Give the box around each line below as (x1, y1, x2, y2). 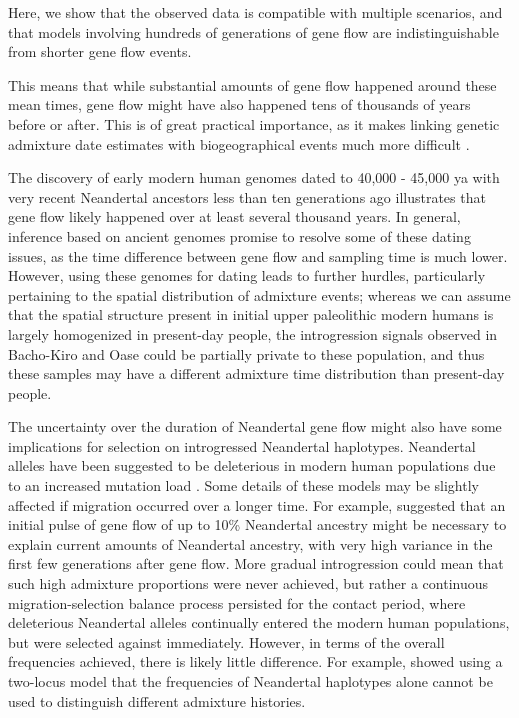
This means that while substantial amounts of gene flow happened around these (8, 74, 497, 95)
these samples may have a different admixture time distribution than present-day (8, 363, 505, 384)
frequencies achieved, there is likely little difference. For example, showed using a (8, 651, 503, 672)
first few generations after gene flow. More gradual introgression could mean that (8, 553, 504, 574)
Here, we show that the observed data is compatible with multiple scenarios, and (8, 2, 503, 22)
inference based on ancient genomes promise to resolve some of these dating (8, 225, 471, 246)
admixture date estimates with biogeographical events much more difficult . (8, 133, 470, 154)
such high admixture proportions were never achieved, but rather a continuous (8, 573, 489, 594)
